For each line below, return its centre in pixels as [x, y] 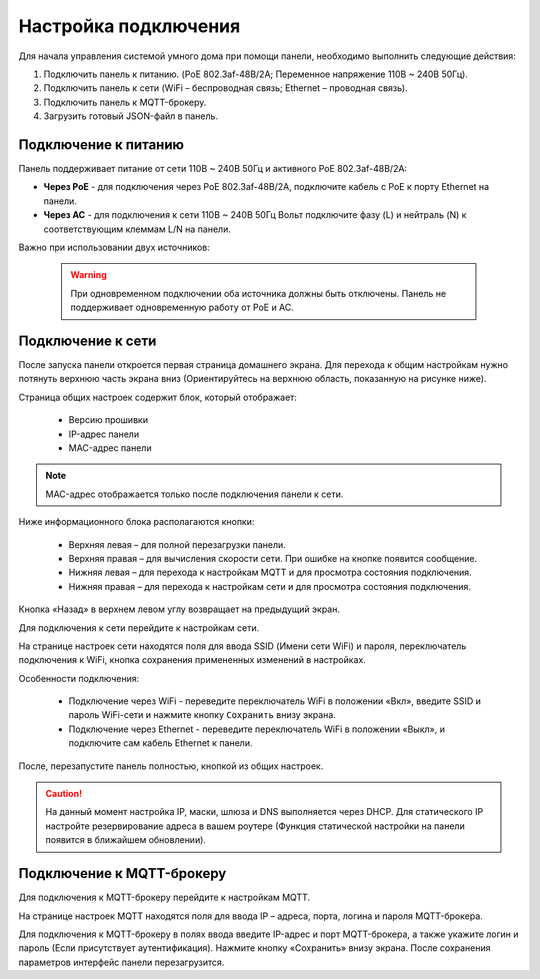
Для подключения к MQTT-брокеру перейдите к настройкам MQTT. [164, 897]
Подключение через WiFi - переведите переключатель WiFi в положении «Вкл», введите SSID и [275, 701]
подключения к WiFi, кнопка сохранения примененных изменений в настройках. [192, 660]
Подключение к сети [87, 340]
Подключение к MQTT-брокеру [122, 873]
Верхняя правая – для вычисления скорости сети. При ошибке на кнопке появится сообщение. [273, 558]
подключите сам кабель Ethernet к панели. [160, 743]
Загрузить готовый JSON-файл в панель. [131, 116]
